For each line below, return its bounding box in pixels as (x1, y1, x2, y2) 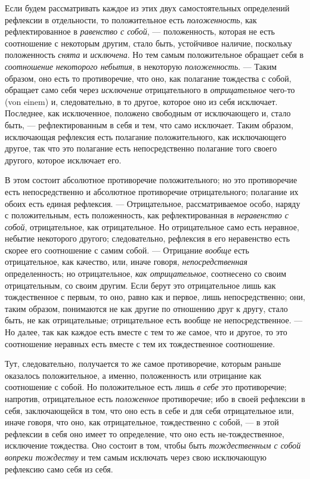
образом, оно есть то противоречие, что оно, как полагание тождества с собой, (5, 72, 292, 84)
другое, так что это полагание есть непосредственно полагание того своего (5, 142, 277, 154)
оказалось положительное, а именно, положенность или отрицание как (5, 369, 262, 381)
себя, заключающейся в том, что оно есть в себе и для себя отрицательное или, (5, 404, 294, 416)
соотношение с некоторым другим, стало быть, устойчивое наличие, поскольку (5, 36, 292, 49)
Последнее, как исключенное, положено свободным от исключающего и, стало (5, 107, 291, 119)
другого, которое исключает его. (5, 153, 122, 166)
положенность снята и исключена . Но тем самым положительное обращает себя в (5, 48, 304, 61)
